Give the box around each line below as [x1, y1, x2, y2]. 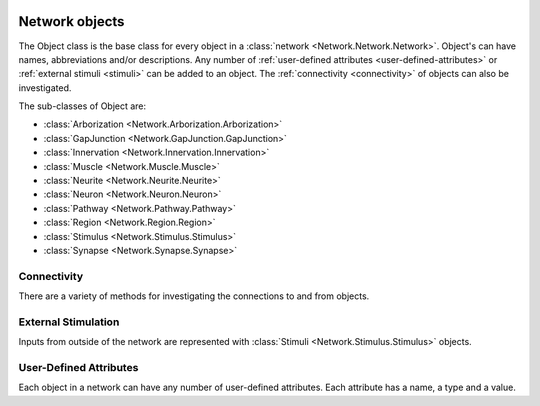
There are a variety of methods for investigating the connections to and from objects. [18, 290, 370, 302]
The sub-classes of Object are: [18, 100, 147, 112]
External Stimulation [18, 315, 120, 329]
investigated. [18, 81, 72, 94]
